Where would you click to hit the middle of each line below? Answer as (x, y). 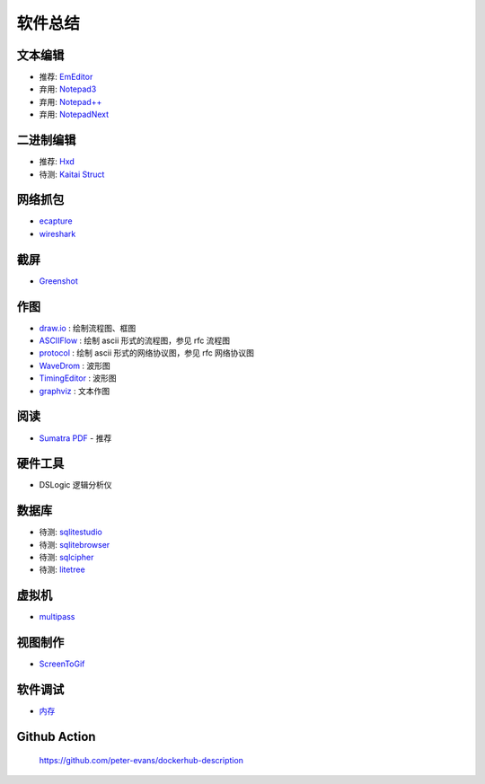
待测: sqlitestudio (71, 532)
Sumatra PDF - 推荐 (75, 438)
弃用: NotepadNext (74, 115)
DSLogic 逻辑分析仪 (75, 485)
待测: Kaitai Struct (72, 174)
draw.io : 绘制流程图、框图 (88, 328)
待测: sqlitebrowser (75, 544)
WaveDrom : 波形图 (75, 366)
